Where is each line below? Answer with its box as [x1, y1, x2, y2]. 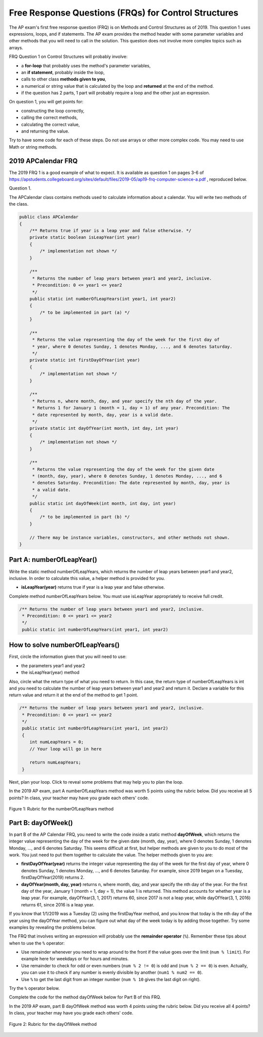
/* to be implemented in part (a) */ [39, 309, 130, 315]
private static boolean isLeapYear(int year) [29, 234, 140, 240]
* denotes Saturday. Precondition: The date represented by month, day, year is [32, 480, 230, 486]
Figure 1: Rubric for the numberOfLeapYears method [9, 806, 114, 811]
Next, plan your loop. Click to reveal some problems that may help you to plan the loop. [9, 779, 184, 785]
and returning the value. [21, 128, 70, 134]
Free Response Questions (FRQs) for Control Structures [9, 7, 239, 18]
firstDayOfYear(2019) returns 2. [21, 875, 85, 881]
